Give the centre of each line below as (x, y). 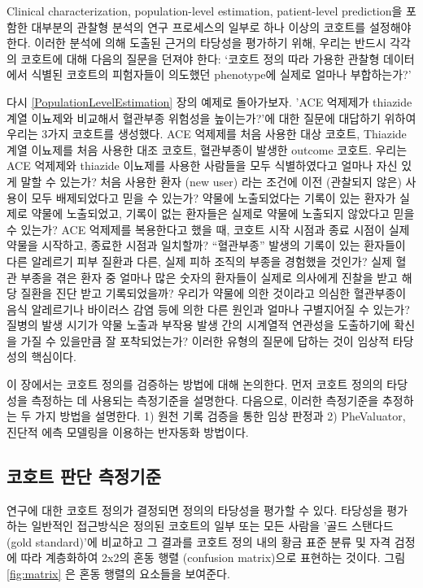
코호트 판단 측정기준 (84, 475)
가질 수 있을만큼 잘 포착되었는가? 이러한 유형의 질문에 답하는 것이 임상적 (205, 340)
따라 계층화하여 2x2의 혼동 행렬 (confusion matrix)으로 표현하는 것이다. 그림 (213, 558)
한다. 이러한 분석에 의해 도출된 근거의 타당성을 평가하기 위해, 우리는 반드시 (196, 43)
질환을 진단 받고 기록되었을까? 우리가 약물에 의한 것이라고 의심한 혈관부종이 (214, 293)
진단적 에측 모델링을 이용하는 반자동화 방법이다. (128, 431)
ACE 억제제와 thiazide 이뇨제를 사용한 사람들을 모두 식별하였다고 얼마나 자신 (202, 166)
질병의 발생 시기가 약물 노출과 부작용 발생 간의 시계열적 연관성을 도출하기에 (198, 325)
